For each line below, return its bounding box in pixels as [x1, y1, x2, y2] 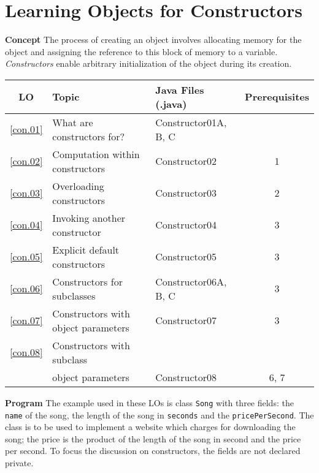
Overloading [52, 178, 104, 193]
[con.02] [10, 154, 43, 168]
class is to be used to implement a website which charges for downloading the [5, 420, 296, 433]
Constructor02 [155, 154, 217, 168]
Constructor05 [155, 249, 217, 264]
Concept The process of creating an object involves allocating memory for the [5, 33, 302, 46]
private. [5, 456, 34, 469]
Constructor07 [155, 313, 217, 328]
